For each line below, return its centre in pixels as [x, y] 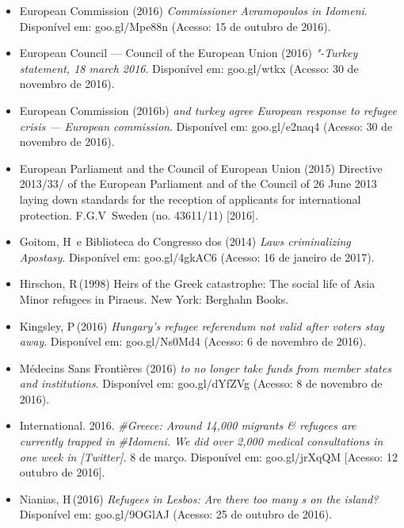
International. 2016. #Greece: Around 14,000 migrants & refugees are [188, 425]
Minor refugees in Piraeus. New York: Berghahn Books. [154, 298]
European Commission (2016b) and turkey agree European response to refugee [208, 110]
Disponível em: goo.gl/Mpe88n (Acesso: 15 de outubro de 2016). [175, 26]
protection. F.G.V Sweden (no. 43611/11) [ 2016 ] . [139, 214]
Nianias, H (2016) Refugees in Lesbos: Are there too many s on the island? [199, 498]
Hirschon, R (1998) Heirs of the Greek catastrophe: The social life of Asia [197, 283]
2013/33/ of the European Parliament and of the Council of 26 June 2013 [198, 184]
